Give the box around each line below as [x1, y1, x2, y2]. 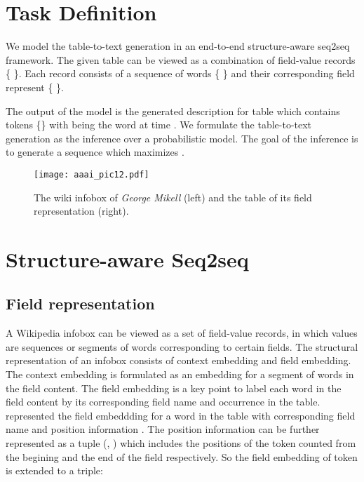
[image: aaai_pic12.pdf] [34, 169, 149, 180]
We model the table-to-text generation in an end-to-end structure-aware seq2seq [6, 39, 350, 53]
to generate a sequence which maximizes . [6, 145, 184, 159]
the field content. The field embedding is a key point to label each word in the [6, 380, 342, 395]
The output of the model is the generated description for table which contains [6, 103, 340, 118]
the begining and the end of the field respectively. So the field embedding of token [6, 449, 358, 464]
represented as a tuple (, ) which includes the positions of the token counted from [6, 436, 356, 450]
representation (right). [34, 203, 129, 218]
